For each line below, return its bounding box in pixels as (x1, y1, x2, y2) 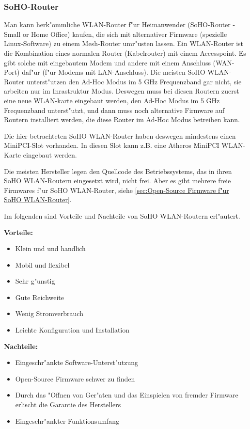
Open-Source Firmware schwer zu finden (15, 373, 135, 383)
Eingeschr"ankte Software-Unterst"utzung (15, 357, 139, 367)
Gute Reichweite (15, 292, 64, 302)
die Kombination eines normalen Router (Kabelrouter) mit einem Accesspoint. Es (4, 48, 246, 58)
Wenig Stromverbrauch (15, 308, 83, 318)
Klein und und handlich (15, 243, 86, 254)
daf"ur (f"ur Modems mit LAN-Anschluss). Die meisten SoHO (22, 67, 205, 77)
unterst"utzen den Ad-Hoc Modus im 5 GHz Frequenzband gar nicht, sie (26, 76, 242, 86)
